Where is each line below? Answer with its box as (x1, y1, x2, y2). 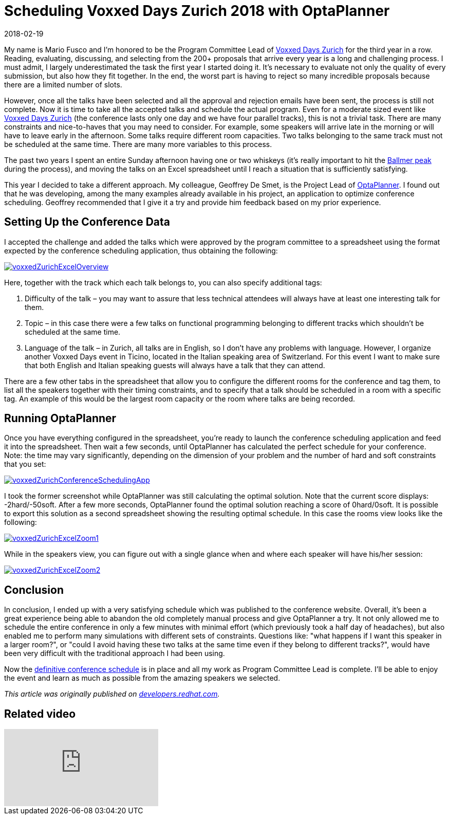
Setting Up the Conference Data (4, 215, 171, 229)
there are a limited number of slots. (4, 80, 122, 89)
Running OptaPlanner (4, 412, 117, 425)
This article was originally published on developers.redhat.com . (4, 689, 220, 699)
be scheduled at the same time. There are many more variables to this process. (4, 139, 272, 149)
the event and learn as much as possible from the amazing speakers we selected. (4, 674, 280, 683)
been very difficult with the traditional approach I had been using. (4, 649, 225, 658)
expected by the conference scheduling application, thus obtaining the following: (4, 246, 278, 255)
